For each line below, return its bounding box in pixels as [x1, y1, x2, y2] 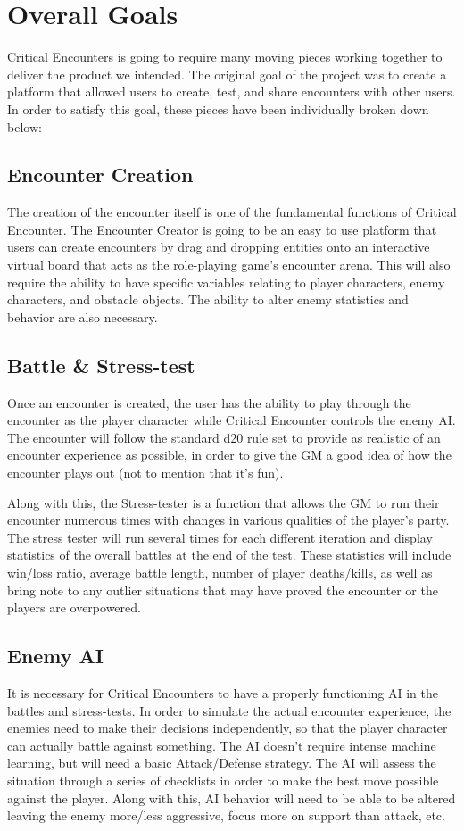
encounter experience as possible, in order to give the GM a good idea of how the [7, 445, 452, 464]
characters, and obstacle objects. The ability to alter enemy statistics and [7, 290, 409, 309]
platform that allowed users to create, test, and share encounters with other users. [7, 82, 456, 101]
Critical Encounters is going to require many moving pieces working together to [7, 47, 443, 66]
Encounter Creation [7, 161, 194, 188]
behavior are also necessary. [7, 307, 158, 326]
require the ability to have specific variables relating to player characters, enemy [7, 272, 445, 291]
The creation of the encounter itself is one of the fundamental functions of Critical [7, 203, 457, 221]
